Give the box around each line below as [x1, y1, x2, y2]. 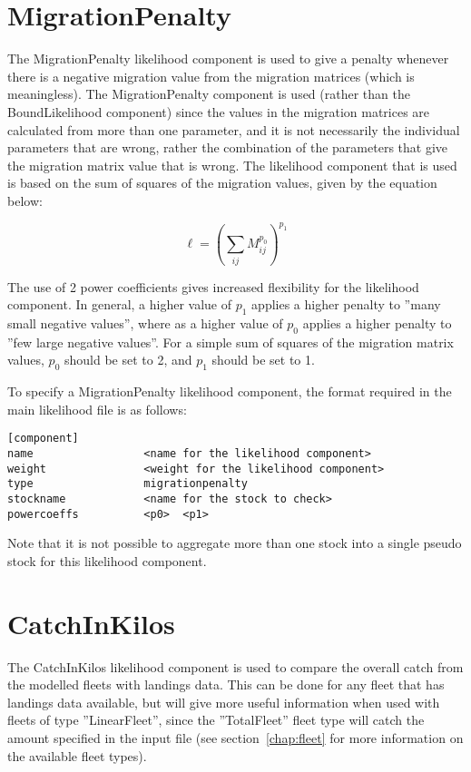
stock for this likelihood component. [7, 551, 207, 570]
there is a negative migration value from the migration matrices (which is [7, 66, 415, 85]
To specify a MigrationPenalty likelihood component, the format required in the [7, 382, 452, 401]
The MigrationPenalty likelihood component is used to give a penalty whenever [7, 49, 449, 68]
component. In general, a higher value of [7, 295, 232, 314]
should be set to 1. [211, 350, 315, 369]
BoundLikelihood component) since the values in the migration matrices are [7, 102, 430, 121]
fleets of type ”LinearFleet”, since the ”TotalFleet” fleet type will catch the [7, 710, 425, 729]
